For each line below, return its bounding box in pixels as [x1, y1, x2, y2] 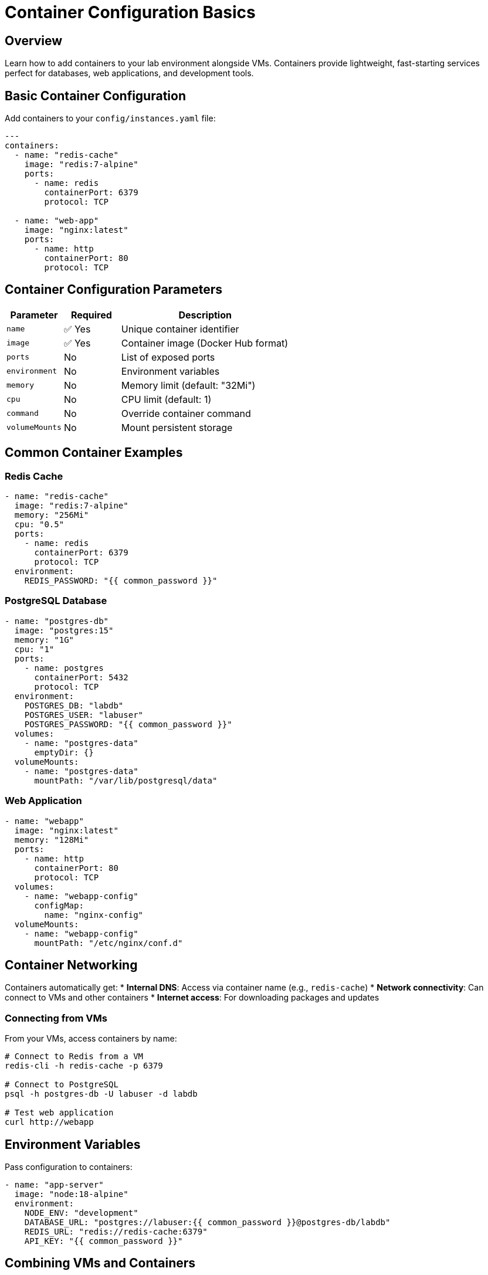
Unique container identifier [121, 323, 239, 335]
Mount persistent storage [121, 421, 233, 433]
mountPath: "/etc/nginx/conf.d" [34, 938, 183, 948]
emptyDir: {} [34, 747, 94, 757]
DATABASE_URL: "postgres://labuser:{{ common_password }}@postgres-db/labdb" [24, 1218, 391, 1227]
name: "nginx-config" [44, 910, 144, 920]
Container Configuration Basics [5, 2, 256, 22]
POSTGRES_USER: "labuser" [24, 710, 144, 720]
